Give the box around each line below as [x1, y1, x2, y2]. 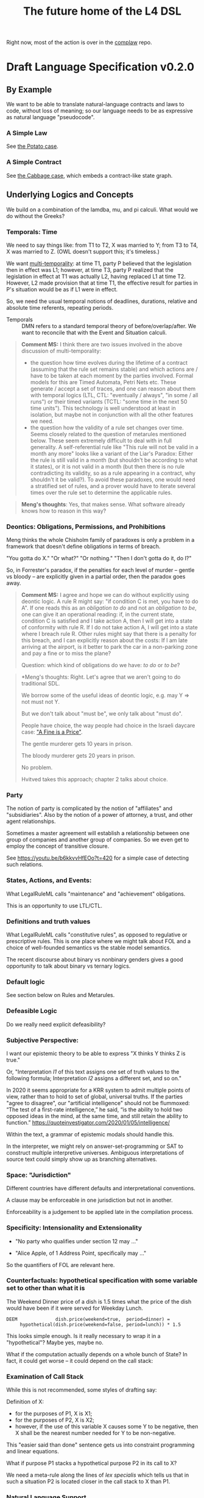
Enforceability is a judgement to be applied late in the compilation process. [6, 1208, 194, 1216]
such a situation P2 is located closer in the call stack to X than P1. [6, 1478, 171, 1485]
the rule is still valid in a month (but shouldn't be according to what [30, 456, 198, 464]
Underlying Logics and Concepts [6, 189, 134, 200]
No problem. [21, 764, 53, 771]
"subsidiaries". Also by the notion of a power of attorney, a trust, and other [6, 811, 193, 819]
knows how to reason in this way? [21, 507, 107, 514]
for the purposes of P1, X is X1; [15, 1410, 93, 1417]
